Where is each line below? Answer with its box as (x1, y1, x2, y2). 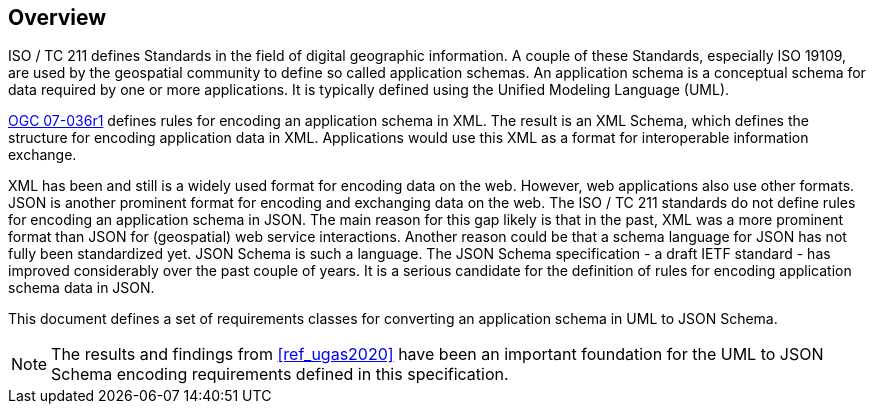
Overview (8, 5, 107, 30)
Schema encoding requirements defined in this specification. (51, 364, 509, 385)
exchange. (8, 146, 77, 164)
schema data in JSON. (8, 279, 155, 297)
